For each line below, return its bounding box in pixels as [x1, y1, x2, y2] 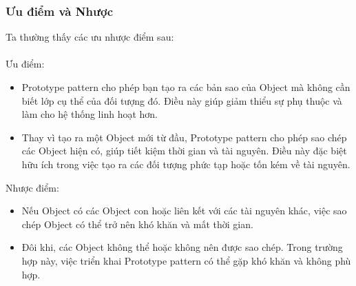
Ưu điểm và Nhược [6, 2, 114, 19]
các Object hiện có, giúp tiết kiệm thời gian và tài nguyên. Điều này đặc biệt [21, 143, 347, 158]
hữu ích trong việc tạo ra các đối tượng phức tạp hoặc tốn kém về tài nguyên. [21, 156, 350, 171]
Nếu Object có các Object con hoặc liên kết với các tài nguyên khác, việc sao [21, 203, 347, 218]
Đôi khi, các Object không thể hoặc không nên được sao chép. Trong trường [21, 240, 343, 254]
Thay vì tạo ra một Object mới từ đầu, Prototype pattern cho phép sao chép [21, 130, 347, 144]
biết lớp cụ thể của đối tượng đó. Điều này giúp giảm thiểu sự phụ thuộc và [21, 93, 342, 108]
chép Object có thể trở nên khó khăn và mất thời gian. [21, 216, 253, 231]
